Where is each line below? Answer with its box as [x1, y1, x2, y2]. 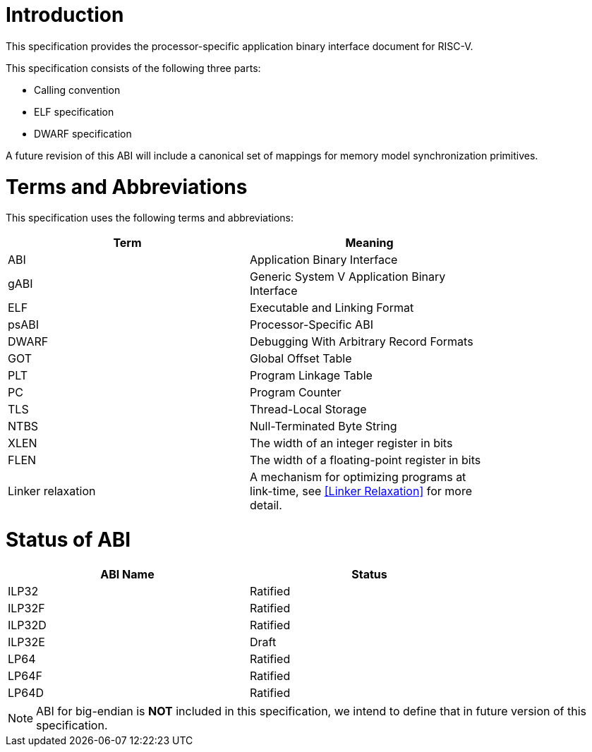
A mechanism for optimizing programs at [250, 470, 466, 485]
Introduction [6, 3, 124, 27]
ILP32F [8, 600, 45, 615]
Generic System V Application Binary [250, 269, 446, 284]
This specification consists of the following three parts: [6, 61, 261, 74]
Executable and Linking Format [250, 301, 414, 315]
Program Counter [250, 385, 342, 400]
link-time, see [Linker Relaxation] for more [250, 484, 472, 499]
